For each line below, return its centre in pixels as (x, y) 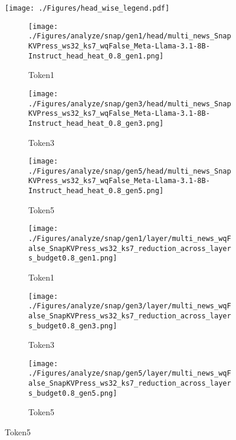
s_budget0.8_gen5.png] (73, 393)
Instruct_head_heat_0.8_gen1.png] (96, 56)
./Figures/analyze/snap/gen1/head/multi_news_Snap (130, 36)
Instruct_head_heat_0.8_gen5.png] (96, 191)
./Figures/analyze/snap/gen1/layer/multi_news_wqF (130, 238)
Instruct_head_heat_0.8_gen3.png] (96, 123)
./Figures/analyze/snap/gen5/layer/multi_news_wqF (130, 374)
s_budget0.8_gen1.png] (73, 258)
